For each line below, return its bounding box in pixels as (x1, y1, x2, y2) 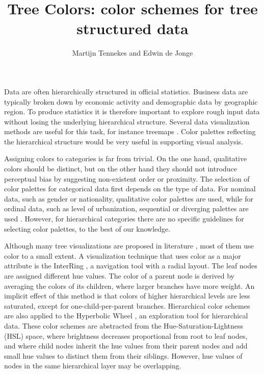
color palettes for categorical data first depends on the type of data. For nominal (4, 183, 256, 194)
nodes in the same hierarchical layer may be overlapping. (4, 360, 181, 371)
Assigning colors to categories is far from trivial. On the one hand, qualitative (4, 153, 247, 164)
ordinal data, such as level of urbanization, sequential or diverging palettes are (4, 203, 249, 214)
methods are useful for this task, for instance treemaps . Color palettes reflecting (4, 126, 256, 137)
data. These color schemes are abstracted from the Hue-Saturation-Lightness (4, 320, 244, 331)
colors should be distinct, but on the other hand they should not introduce (4, 163, 237, 174)
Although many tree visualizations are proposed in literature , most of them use (4, 240, 254, 251)
